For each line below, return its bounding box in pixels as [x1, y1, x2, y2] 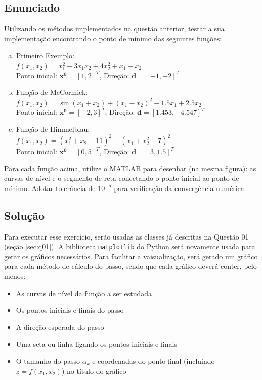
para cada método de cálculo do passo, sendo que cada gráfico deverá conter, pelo [4, 261, 257, 271]
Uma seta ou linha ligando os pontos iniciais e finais [16, 339, 177, 349]
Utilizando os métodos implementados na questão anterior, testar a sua [4, 23, 225, 34]
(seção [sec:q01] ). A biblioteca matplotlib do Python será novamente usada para [4, 241, 255, 252]
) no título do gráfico [61, 365, 126, 376]
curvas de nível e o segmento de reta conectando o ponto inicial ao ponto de [4, 173, 239, 183]
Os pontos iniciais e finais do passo [16, 305, 124, 315]
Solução [4, 207, 45, 223]
